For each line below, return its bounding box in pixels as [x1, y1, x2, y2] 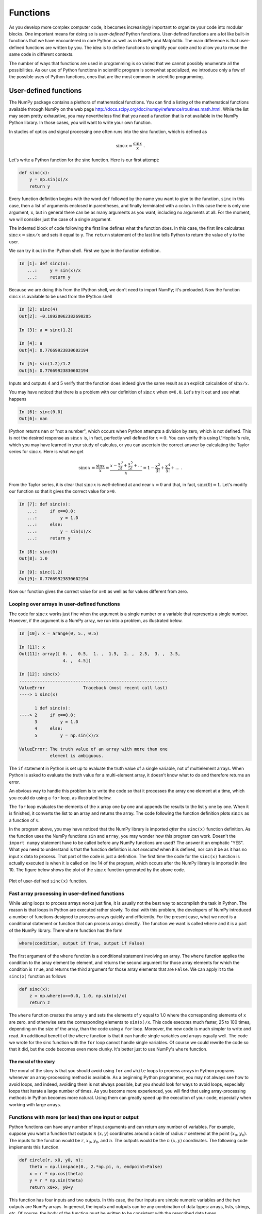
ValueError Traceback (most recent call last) [19, 685, 168, 691]
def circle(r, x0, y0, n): [19, 1157, 83, 1163]
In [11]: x [19, 644, 45, 650]
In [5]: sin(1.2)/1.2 [19, 361, 71, 367]
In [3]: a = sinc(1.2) [19, 327, 73, 333]
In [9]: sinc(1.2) [19, 570, 63, 575]
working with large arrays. [9, 1101, 62, 1107]
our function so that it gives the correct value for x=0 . [9, 489, 116, 494]
